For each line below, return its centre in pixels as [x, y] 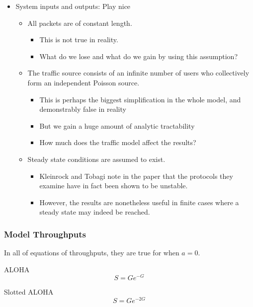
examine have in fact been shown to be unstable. [114, 186]
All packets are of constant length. [80, 23]
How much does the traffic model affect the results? [118, 142]
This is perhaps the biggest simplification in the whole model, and [140, 99]
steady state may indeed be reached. [95, 212]
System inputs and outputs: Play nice [73, 6]
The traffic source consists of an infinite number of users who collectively [138, 73]
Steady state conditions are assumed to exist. [96, 159]
